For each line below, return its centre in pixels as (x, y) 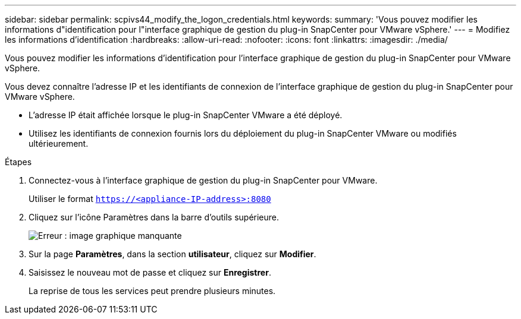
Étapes (18, 162)
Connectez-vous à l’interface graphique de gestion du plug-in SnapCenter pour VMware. (203, 180)
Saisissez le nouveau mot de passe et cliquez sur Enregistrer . (150, 272)
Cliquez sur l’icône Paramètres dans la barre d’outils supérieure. (154, 217)
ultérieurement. (59, 143)
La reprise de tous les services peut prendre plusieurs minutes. (152, 291)
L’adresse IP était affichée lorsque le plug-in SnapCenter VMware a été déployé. (186, 115)
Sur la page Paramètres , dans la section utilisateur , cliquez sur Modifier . (172, 254)
